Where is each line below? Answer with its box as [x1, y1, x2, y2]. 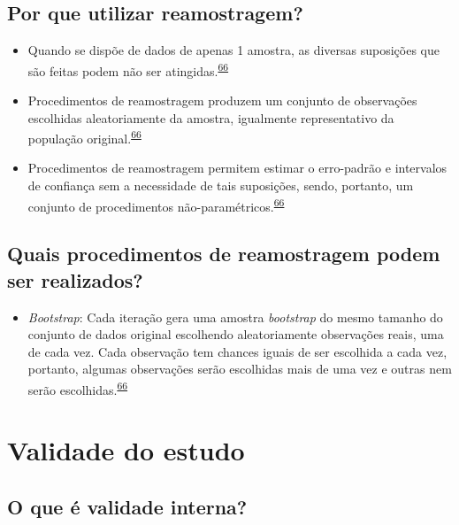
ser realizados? [7, 266, 143, 293]
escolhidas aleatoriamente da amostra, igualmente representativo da [27, 108, 394, 127]
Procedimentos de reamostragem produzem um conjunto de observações [27, 91, 417, 110]
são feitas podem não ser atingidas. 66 [27, 58, 229, 80]
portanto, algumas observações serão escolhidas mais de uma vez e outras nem [27, 359, 452, 378]
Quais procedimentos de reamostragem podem [7, 240, 440, 267]
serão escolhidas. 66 [27, 377, 128, 398]
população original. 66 [27, 127, 142, 147]
